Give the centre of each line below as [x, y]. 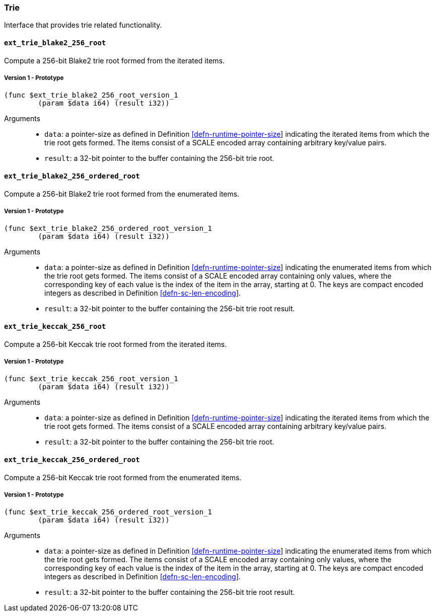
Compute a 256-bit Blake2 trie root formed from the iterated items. [115, 60]
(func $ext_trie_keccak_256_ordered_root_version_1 [108, 512]
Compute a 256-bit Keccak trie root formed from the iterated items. [116, 344]
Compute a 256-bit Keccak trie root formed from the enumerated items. [123, 477]
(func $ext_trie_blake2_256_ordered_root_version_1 [108, 229]
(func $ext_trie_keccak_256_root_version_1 [91, 379]
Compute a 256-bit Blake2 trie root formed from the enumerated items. [122, 194]
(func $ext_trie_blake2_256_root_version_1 [91, 95]
